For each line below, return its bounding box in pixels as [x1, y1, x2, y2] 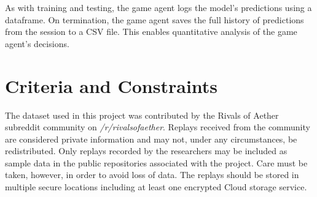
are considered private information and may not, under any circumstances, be [5, 132, 297, 145]
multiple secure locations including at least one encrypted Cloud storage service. [5, 180, 307, 193]
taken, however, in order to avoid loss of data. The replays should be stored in [5, 168, 299, 181]
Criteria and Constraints [5, 73, 218, 98]
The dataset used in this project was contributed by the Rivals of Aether [5, 108, 279, 121]
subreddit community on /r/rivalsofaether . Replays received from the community [5, 121, 310, 133]
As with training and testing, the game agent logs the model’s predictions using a [5, 1, 312, 13]
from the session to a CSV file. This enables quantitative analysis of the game [5, 25, 297, 38]
